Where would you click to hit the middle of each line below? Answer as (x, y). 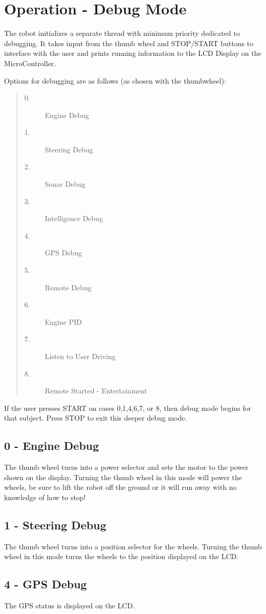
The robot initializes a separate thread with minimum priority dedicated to (122, 33)
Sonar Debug (65, 184)
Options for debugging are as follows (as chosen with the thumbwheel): (115, 80)
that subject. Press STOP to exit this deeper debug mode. (96, 418)
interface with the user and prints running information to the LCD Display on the (133, 53)
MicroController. (30, 63)
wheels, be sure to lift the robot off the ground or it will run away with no (120, 487)
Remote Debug (68, 287)
